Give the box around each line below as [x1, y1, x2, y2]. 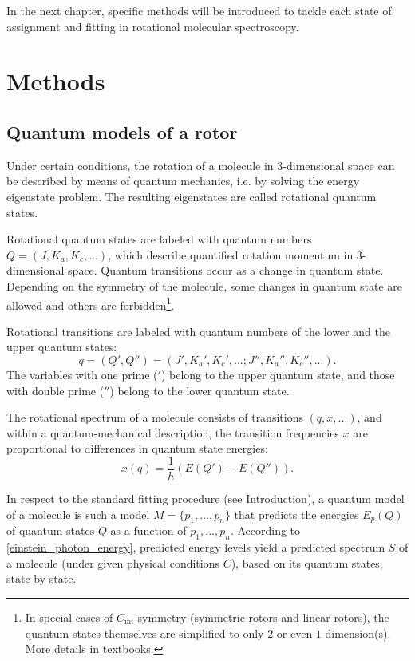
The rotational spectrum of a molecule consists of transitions [6, 409, 303, 425]
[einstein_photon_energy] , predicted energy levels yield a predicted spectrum [6, 539, 385, 556]
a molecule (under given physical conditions [6, 554, 219, 571]
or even [276, 624, 313, 641]
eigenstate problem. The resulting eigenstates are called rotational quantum [6, 188, 377, 204]
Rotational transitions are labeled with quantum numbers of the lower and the [6, 323, 390, 339]
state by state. [6, 570, 77, 587]
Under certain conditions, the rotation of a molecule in [6, 156, 274, 173]
